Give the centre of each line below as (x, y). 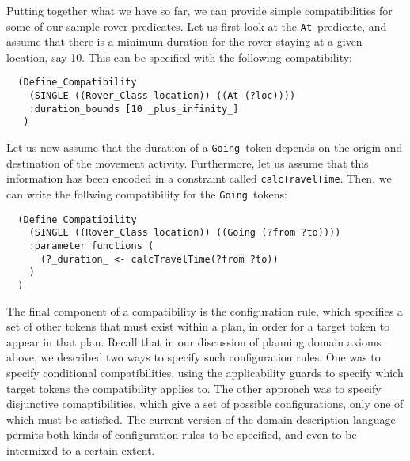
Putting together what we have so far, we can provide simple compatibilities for (199, 10)
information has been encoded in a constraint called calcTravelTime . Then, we (199, 178)
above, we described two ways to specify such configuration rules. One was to (194, 357)
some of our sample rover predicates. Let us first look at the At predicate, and (197, 26)
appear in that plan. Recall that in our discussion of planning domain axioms (194, 341)
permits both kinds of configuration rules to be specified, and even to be (182, 435)
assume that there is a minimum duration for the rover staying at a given (184, 42)
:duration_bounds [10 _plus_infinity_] (134, 109)
